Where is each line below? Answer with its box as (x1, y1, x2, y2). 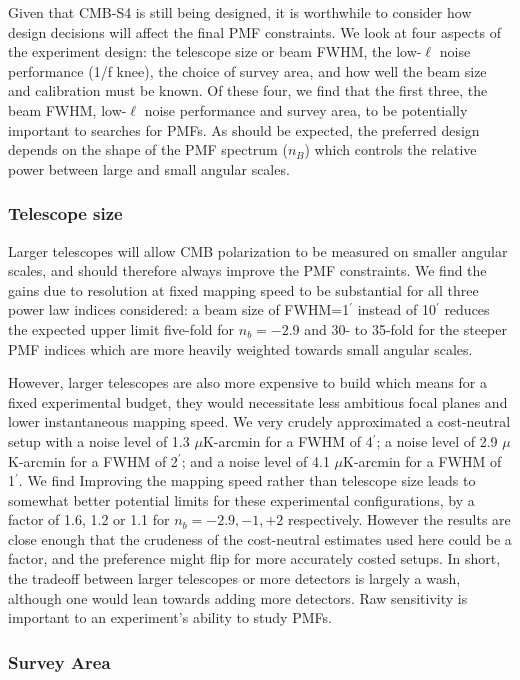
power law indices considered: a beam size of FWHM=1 (8, 299, 350, 320)
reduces (444, 299, 490, 320)
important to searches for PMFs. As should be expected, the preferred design (8, 119, 480, 140)
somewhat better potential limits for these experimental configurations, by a (8, 489, 475, 510)
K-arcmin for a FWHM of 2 (8, 450, 178, 471)
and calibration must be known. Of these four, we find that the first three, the (8, 80, 488, 101)
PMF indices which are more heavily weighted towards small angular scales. (8, 338, 473, 359)
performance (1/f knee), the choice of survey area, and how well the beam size (8, 60, 487, 81)
